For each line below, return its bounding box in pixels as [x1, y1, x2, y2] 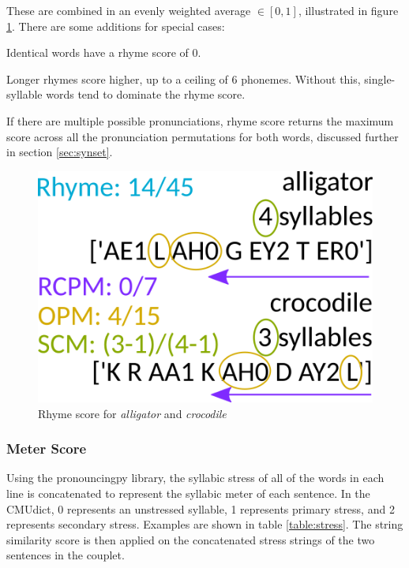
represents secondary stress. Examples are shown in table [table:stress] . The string [6, 516, 403, 532]
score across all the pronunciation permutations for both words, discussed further [6, 128, 399, 144]
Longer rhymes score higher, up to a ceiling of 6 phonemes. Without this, [6, 70, 361, 87]
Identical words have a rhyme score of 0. [6, 44, 201, 61]
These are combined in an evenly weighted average [6, 2, 251, 18]
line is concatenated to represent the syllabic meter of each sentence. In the [6, 484, 370, 501]
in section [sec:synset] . [6, 144, 113, 160]
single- [364, 70, 396, 87]
